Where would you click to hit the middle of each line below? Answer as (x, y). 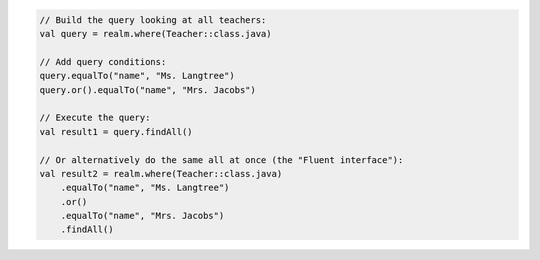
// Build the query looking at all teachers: (153, 19)
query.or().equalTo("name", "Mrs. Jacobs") (148, 89)
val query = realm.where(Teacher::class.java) (155, 33)
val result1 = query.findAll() (116, 131)
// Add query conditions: (103, 61)
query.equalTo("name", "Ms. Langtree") (137, 76)
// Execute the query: (95, 118)
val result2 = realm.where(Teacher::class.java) (161, 173)
